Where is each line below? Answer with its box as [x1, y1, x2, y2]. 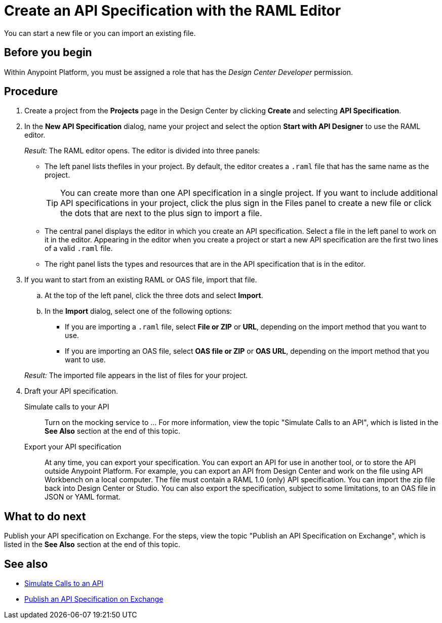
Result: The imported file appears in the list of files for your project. [24, 371, 248, 380]
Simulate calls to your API [24, 402, 109, 411]
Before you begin [4, 46, 92, 59]
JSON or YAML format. [45, 492, 120, 502]
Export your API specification [24, 442, 122, 451]
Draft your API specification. [24, 387, 118, 396]
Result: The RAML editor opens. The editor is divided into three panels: [24, 146, 260, 155]
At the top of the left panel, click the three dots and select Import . [45, 291, 263, 300]
